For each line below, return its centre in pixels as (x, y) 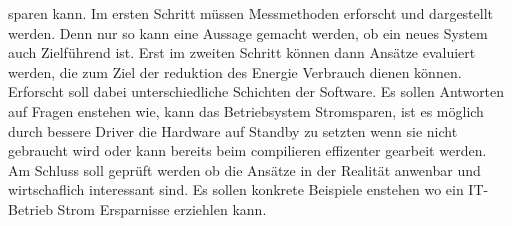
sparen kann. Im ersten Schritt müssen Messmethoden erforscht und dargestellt (251, 13)
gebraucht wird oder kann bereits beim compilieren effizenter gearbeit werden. (247, 150)
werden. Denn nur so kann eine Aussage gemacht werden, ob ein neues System (248, 32)
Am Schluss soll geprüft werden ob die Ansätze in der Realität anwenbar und (244, 169)
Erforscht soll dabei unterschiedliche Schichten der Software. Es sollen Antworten (256, 91)
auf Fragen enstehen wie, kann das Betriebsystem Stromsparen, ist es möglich (246, 110)
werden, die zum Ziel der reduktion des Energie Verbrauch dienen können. (235, 71)
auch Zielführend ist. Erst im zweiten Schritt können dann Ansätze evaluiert (242, 52)
